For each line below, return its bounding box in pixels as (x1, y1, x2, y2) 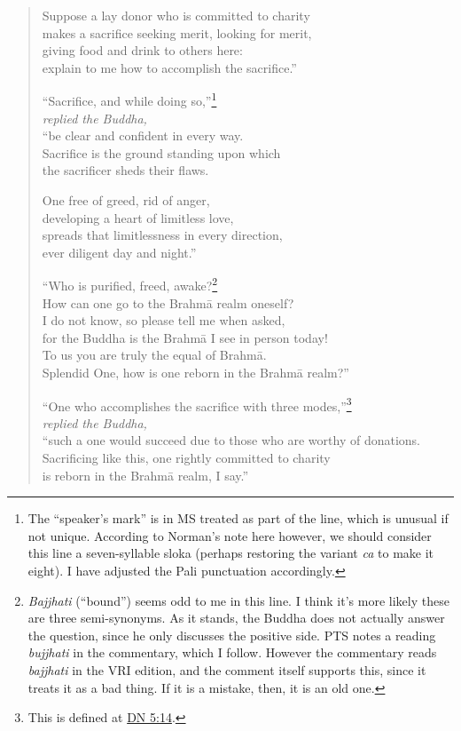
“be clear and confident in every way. (42, 126, 244, 145)
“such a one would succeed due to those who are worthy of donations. (42, 431, 420, 449)
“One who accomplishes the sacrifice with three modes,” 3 (42, 393, 352, 415)
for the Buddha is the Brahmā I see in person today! (42, 328, 328, 346)
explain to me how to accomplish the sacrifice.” (42, 58, 297, 76)
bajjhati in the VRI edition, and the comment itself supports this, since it (27, 660, 426, 679)
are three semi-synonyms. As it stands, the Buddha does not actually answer (27, 608, 445, 627)
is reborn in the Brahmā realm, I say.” (42, 465, 249, 484)
